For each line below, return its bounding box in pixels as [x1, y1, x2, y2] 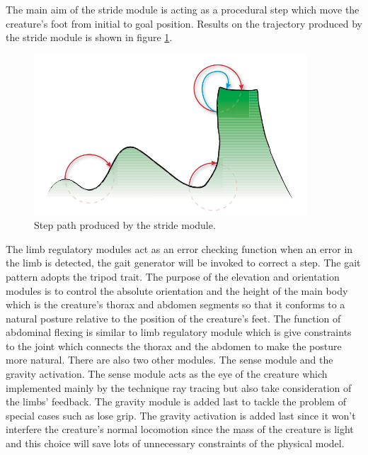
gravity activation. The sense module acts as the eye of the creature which [6, 366, 328, 381]
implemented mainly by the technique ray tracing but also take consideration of [6, 380, 352, 395]
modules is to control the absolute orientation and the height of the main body [6, 283, 348, 298]
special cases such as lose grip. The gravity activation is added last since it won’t [6, 408, 356, 422]
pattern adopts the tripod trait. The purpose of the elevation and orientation [6, 269, 340, 283]
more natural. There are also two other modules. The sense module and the [6, 352, 333, 367]
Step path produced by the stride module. [34, 218, 216, 232]
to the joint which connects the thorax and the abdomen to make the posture [6, 338, 342, 353]
